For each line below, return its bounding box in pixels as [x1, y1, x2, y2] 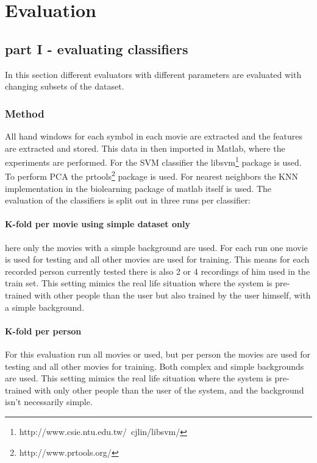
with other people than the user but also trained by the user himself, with [34, 289, 311, 302]
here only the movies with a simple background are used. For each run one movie [5, 241, 308, 253]
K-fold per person [5, 324, 82, 337]
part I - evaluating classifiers [5, 39, 188, 58]
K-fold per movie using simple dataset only [5, 217, 190, 230]
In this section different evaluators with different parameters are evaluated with [5, 68, 302, 80]
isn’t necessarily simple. [5, 395, 93, 408]
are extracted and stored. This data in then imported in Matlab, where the [5, 141, 285, 154]
